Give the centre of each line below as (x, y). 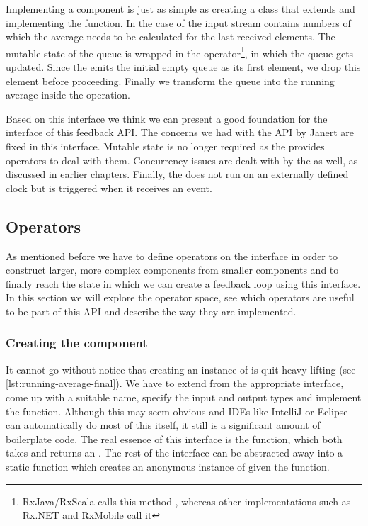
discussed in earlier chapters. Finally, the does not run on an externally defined (177, 174)
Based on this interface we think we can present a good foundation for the (167, 118)
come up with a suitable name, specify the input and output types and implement (184, 397)
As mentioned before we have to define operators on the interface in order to (172, 256)
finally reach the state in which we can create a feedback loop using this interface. (183, 283)
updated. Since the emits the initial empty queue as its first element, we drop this (183, 67)
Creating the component (77, 343)
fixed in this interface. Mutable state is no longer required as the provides (165, 146)
